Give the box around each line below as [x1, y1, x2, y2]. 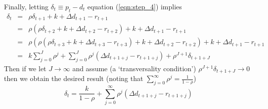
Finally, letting [4, 1, 49, 11]
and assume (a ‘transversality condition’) [72, 63, 196, 73]
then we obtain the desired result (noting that [4, 73, 143, 83]
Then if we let [4, 63, 46, 73]
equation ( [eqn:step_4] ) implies [87, 1, 182, 11]
